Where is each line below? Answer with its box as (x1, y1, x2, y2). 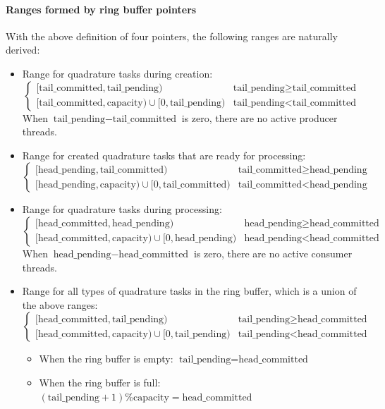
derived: (6, 42, 40, 57)
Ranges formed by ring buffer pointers (6, 1, 197, 16)
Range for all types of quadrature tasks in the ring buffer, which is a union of (22, 283, 357, 298)
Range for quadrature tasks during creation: (22, 66, 213, 80)
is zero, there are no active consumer (193, 245, 353, 260)
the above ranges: (22, 297, 98, 312)
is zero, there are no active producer (181, 110, 338, 125)
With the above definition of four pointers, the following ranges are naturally (6, 28, 338, 43)
